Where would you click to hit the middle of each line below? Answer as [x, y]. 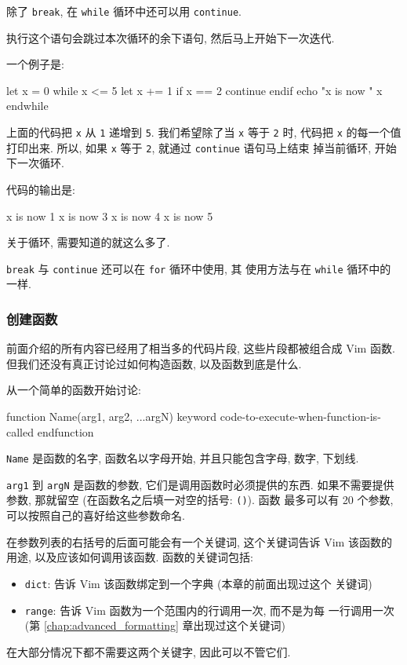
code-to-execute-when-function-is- [300, 416]
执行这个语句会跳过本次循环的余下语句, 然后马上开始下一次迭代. [171, 37]
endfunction [65, 431]
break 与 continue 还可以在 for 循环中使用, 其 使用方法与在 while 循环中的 [199, 268]
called [20, 431]
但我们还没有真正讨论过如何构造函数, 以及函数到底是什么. [154, 363]
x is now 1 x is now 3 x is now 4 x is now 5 [110, 216]
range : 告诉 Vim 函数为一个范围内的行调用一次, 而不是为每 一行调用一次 [209, 610]
